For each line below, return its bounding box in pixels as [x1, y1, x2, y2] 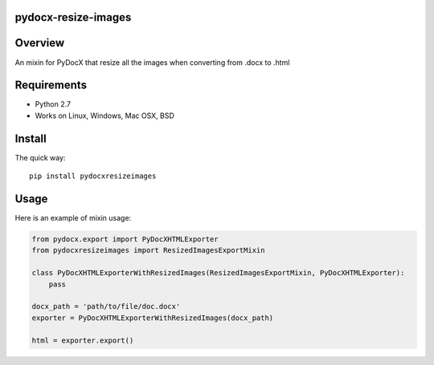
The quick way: [14, 152, 66, 162]
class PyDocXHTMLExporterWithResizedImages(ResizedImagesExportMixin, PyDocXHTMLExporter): [31, 269, 405, 278]
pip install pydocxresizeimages [29, 172, 157, 180]
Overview [14, 36, 65, 50]
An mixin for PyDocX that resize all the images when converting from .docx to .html [14, 57, 290, 67]
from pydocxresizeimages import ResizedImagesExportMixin [31, 245, 265, 255]
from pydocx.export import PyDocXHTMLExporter [31, 235, 219, 244]
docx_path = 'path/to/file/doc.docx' [31, 302, 181, 311]
